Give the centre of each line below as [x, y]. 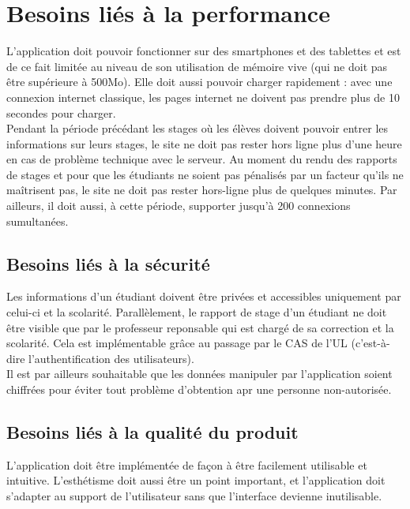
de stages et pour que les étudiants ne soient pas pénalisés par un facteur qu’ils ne [205, 174]
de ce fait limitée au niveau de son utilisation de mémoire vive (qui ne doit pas [197, 66]
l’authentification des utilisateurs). [111, 358]
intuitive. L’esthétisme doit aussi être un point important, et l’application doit [196, 480]
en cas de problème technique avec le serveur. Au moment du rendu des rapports [202, 159]
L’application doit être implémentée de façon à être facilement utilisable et [187, 464]
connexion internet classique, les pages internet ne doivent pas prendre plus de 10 [203, 97]
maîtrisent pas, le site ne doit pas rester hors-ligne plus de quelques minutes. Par [202, 190]
